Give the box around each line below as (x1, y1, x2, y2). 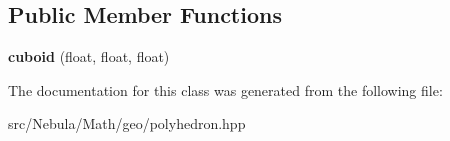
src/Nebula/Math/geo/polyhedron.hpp (8, 113, 246, 134)
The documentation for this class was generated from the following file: (8, 79, 443, 100)
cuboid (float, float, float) (8, 46, 170, 67)
